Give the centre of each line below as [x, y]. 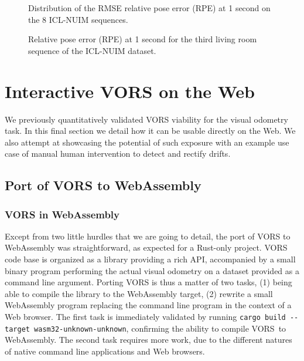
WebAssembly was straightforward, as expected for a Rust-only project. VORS [146, 247]
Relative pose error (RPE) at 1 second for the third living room [143, 39]
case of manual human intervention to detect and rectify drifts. [118, 153]
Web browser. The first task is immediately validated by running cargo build [145, 317]
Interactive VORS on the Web [130, 91]
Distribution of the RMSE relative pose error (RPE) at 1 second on [149, 8]
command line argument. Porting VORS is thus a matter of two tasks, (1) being [148, 282]
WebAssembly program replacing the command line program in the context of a [148, 305]
